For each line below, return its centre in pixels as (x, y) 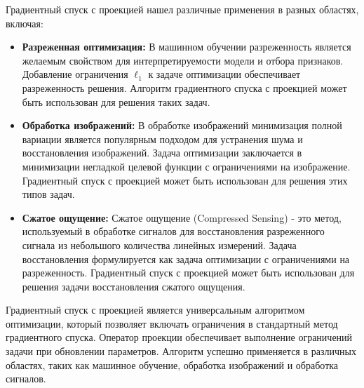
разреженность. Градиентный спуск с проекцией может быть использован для (188, 273)
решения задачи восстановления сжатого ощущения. (134, 286)
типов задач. (48, 194)
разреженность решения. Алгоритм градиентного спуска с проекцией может (184, 87)
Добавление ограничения (75, 74)
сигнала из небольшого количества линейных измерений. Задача (159, 245)
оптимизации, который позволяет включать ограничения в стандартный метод (172, 323)
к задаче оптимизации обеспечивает (224, 74)
